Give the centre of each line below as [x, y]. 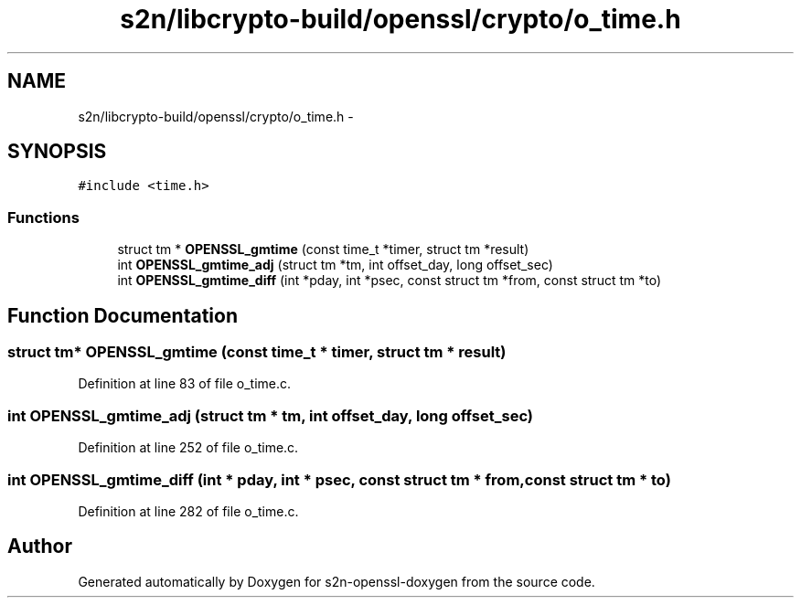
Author [40, 547]
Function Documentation [123, 315]
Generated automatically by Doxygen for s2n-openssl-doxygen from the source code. [336, 581]
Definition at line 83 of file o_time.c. [185, 384]
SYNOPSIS [57, 152]
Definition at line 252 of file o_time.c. [188, 448]
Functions [43, 217]
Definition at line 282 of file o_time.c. [188, 511]
